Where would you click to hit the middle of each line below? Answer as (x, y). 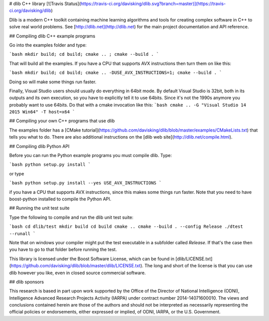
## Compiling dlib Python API (39, 146)
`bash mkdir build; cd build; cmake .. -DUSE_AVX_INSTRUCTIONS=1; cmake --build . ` (116, 73)
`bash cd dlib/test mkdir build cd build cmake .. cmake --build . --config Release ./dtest (126, 227)
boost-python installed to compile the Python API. (60, 199)
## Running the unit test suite (39, 208)
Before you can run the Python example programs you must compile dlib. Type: (90, 156)
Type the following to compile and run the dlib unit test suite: (71, 217)
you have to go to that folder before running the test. (63, 250)
